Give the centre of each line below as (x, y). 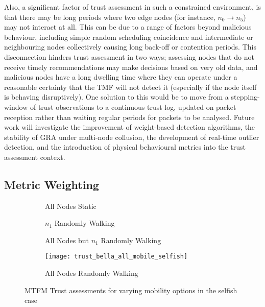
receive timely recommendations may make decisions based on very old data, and (131, 67)
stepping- (245, 97)
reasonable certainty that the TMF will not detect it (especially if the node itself (130, 87)
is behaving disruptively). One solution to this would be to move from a (116, 97)
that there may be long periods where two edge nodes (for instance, (110, 17)
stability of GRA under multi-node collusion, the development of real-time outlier (132, 137)
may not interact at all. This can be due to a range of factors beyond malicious (128, 27)
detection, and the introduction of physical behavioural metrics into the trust (125, 147)
